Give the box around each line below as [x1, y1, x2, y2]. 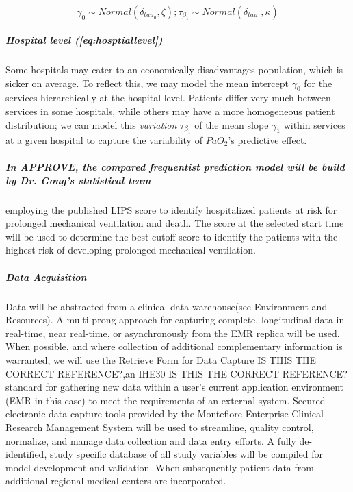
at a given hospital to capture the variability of [5, 132, 202, 147]
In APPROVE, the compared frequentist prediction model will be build [5, 160, 345, 174]
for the [304, 75, 332, 90]
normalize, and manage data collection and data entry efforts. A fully [5, 433, 296, 447]
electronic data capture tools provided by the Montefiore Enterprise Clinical [5, 406, 324, 421]
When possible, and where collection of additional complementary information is [5, 339, 343, 354]
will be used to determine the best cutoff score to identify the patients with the [5, 229, 338, 243]
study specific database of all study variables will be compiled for [49, 447, 324, 461]
